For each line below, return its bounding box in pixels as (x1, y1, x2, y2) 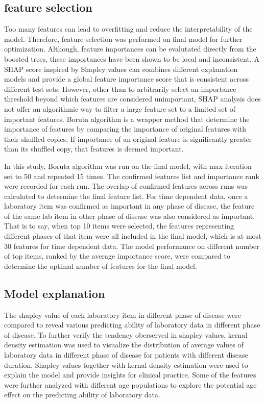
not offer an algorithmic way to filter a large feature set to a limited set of (4, 103, 235, 114)
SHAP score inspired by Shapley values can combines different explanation (4, 63, 238, 74)
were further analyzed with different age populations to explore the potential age (4, 379, 257, 390)
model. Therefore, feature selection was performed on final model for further (4, 33, 243, 44)
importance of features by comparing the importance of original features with (4, 123, 247, 134)
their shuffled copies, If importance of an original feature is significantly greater (4, 133, 252, 144)
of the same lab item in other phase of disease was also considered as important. (4, 210, 255, 221)
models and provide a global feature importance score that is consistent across (4, 73, 249, 84)
